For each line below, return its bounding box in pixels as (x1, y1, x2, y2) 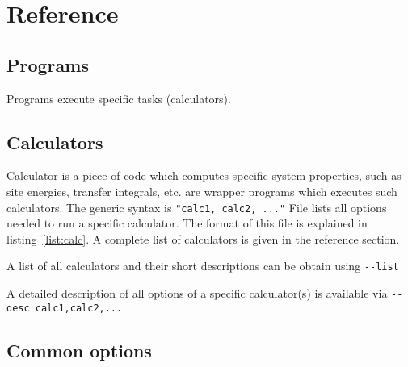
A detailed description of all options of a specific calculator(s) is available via (6, 285, 388, 302)
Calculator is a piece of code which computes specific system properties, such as (6, 167, 402, 184)
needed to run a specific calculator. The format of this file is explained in (6, 215, 368, 231)
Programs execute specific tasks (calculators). (6, 90, 231, 106)
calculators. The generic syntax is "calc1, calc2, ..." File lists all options (6, 198, 387, 215)
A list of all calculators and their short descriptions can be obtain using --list (6, 257, 399, 274)
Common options (6, 337, 152, 362)
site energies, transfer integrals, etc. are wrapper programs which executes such (6, 182, 397, 199)
